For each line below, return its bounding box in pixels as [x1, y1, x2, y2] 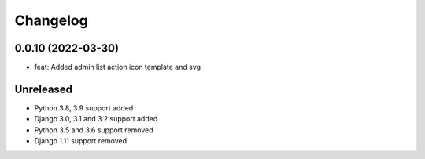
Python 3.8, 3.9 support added [34, 103, 134, 113]
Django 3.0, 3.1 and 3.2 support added [34, 114, 158, 124]
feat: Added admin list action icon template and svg [34, 63, 201, 72]
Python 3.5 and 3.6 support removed [34, 125, 153, 135]
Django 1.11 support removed [34, 136, 128, 146]
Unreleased [14, 82, 73, 96]
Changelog [14, 12, 88, 29]
